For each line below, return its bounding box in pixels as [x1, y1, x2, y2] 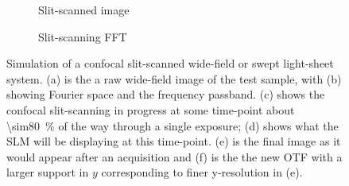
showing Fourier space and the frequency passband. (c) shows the [6, 86, 325, 103]
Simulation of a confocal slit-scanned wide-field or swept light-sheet [6, 55, 334, 72]
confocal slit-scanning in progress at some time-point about [6, 101, 295, 118]
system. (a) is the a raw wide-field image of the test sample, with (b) [6, 70, 342, 87]
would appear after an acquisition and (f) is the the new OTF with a [6, 148, 343, 165]
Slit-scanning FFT [38, 28, 127, 45]
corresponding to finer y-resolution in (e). [101, 164, 303, 180]
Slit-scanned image [38, 2, 130, 17]
